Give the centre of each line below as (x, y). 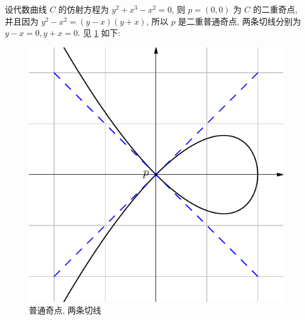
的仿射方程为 (84, 9)
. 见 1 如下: (99, 33)
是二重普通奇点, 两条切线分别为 (240, 21)
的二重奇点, (275, 9)
